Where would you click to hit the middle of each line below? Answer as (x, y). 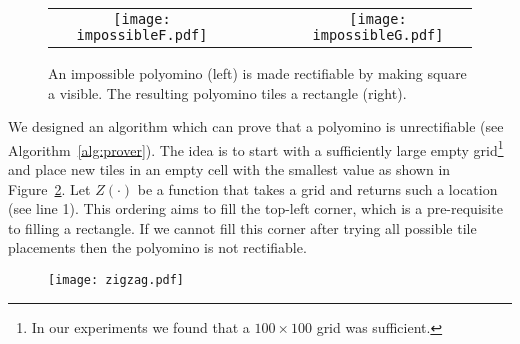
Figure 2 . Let (49, 188)
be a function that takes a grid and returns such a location (317, 188)
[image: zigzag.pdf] (116, 280)
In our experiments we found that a (140, 326)
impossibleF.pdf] (142, 35)
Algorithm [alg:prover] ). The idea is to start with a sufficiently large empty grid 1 (256, 148)
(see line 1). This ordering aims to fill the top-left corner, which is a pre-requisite (255, 208)
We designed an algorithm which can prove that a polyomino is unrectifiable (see (256, 126)
